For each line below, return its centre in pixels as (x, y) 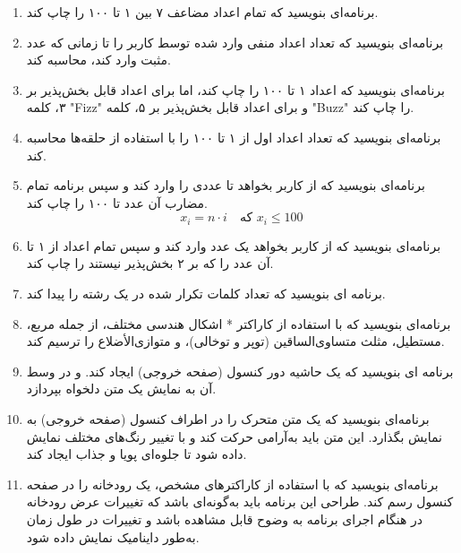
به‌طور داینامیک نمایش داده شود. (113, 536)
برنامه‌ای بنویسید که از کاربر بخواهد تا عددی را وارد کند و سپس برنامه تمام (226, 185)
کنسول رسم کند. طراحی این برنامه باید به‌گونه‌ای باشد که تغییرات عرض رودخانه (240, 501)
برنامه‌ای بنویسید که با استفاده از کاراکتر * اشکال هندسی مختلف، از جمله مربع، (239, 323)
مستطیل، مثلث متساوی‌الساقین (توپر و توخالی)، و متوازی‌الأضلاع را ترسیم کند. (235, 341)
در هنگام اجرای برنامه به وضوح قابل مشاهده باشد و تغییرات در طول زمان (224, 518)
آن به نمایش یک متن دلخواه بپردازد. (121, 389)
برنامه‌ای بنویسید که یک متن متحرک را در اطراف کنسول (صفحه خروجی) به (228, 418)
